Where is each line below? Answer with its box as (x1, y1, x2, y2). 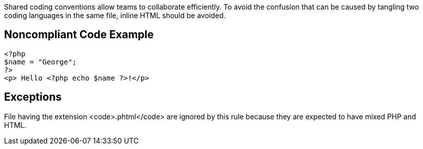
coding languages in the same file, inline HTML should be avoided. (4, 11, 226, 20)
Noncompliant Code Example (4, 28, 154, 41)
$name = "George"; (4, 57, 77, 66)
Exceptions (4, 91, 62, 104)
